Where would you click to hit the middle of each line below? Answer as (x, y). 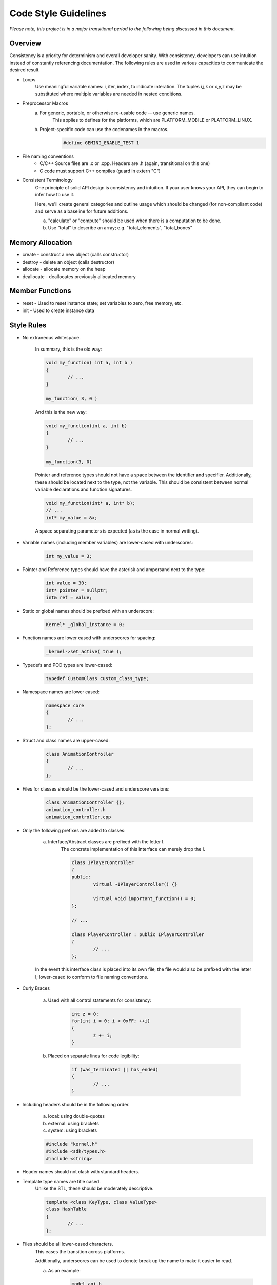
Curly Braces (36, 988)
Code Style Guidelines (58, 13)
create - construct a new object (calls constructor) (76, 255)
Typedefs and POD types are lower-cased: (67, 665)
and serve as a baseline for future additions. (82, 211)
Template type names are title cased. (62, 1181)
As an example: (64, 1270)
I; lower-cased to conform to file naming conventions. (92, 977)
